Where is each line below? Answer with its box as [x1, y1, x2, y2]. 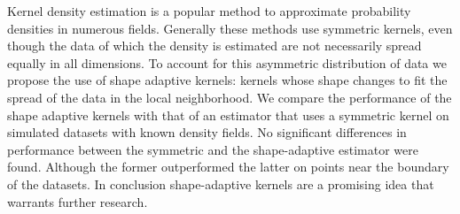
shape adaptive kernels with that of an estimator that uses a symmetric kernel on [7, 105, 449, 124]
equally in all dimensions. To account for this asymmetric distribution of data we [7, 53, 447, 72]
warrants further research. [7, 192, 148, 210]
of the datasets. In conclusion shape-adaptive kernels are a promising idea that [7, 174, 434, 193]
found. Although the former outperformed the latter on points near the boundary [7, 157, 449, 176]
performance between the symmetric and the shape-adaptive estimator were [7, 140, 418, 158]
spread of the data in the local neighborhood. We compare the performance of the [7, 88, 452, 106]
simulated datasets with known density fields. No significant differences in [7, 123, 407, 141]
